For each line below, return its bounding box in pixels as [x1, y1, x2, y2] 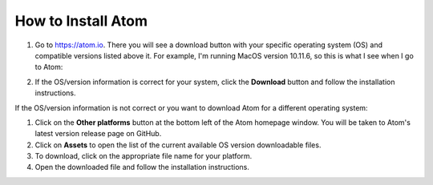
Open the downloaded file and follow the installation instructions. [34, 163, 250, 172]
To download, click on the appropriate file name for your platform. [34, 151, 253, 161]
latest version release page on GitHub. [34, 129, 162, 139]
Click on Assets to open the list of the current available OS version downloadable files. [34, 140, 322, 150]
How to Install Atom [14, 12, 148, 30]
